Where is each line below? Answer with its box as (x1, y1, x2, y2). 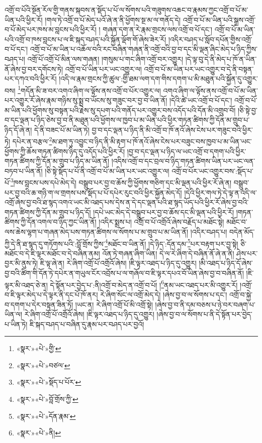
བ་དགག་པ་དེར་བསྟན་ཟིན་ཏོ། (5, 299, 73, 309)
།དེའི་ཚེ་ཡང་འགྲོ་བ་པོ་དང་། (169, 95, 232, 105)
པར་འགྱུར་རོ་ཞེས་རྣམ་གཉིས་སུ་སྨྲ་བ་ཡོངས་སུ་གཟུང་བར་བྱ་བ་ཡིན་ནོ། (5, 95, 167, 105)
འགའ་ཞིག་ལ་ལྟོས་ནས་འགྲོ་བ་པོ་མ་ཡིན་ (163, 85, 258, 95)
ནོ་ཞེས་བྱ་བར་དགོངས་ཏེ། (5, 63, 63, 74)
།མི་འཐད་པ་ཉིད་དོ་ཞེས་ (199, 258, 253, 268)
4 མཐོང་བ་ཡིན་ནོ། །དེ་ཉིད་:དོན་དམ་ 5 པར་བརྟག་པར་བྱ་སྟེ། (105, 237, 238, 249)
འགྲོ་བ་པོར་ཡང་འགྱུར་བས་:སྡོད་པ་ (171, 165, 253, 176)
